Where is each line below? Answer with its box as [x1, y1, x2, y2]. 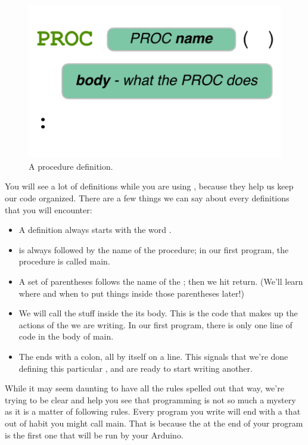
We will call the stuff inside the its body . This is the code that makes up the [18, 307, 298, 319]
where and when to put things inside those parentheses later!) [18, 287, 244, 299]
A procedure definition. [29, 160, 113, 172]
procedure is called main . [18, 255, 110, 267]
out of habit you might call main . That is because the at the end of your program [5, 416, 303, 429]
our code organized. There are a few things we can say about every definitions [5, 192, 290, 204]
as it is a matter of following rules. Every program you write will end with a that [5, 405, 301, 418]
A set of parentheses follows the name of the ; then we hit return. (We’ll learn [18, 275, 303, 288]
